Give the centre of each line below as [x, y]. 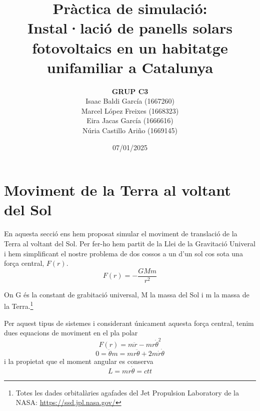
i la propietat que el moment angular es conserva [79, 361]
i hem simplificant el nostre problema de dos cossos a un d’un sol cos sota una [123, 253]
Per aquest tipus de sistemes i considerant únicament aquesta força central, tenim [129, 323]
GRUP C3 [130, 91]
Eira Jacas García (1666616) [130, 120]
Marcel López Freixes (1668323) [130, 110]
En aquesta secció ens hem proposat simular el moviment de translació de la [121, 234]
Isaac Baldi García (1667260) [130, 101]
